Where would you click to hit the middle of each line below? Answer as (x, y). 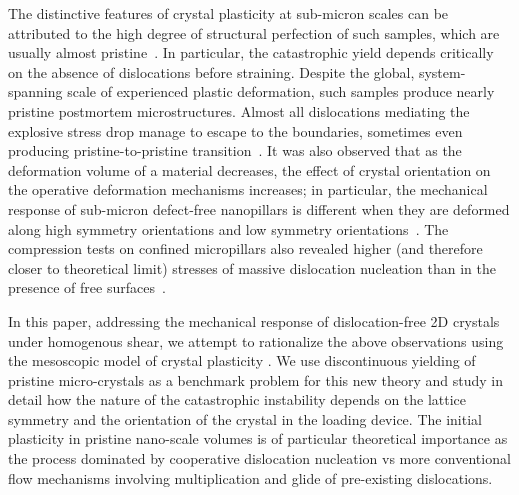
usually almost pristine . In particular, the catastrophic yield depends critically (251, 52)
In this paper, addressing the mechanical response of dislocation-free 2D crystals (254, 320)
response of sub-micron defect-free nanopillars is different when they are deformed (259, 208)
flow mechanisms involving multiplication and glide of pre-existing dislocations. (250, 477)
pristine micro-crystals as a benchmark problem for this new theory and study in (256, 379)
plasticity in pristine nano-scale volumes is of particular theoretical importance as (258, 438)
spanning (35, 91)
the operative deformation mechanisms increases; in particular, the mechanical (248, 189)
